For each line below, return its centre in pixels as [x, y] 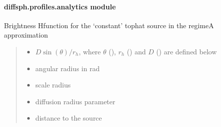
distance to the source [69, 118]
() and [137, 51]
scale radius [53, 85]
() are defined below [187, 51]
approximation [26, 35]
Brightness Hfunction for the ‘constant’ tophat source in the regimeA [109, 25]
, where [90, 51]
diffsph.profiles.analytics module [60, 6]
